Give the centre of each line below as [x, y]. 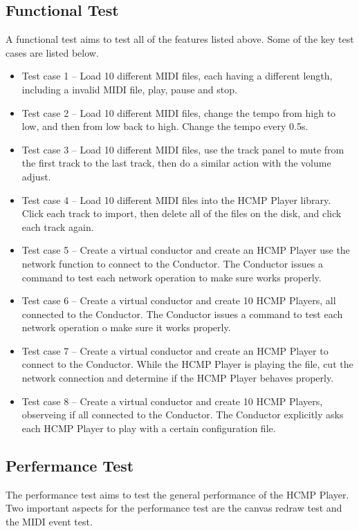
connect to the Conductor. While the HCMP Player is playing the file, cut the [187, 364]
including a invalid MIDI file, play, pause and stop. [129, 89]
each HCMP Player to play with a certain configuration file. [149, 428]
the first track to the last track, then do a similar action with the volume [176, 163]
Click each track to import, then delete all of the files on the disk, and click [182, 213]
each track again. [58, 226]
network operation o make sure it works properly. [126, 327]
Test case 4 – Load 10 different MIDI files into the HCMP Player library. [176, 199]
